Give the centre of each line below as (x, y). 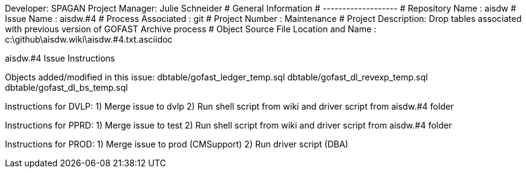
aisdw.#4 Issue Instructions (60, 58)
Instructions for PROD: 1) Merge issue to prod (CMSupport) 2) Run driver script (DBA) (177, 144)
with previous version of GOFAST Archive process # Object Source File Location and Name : (191, 29)
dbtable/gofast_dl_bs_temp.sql (66, 87)
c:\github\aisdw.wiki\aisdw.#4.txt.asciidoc (89, 39)
